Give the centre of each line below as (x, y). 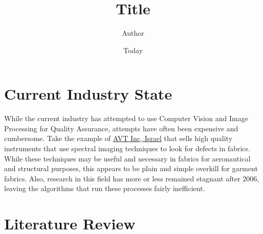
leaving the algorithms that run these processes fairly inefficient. (105, 188)
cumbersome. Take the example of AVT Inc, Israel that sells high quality (118, 138)
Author (133, 33)
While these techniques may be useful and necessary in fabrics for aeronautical (127, 158)
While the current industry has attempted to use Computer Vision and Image (126, 118)
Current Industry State (88, 94)
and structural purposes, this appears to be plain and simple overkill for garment (131, 168)
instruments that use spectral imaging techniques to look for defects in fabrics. (127, 148)
